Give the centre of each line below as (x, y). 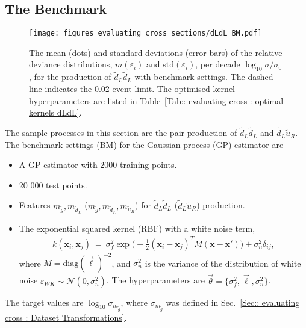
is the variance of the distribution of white (223, 263)
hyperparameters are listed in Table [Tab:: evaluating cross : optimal (156, 100)
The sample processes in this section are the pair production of (121, 133)
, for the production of (70, 77)
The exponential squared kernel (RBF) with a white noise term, (137, 228)
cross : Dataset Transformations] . (66, 317)
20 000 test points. (53, 184)
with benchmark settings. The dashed (204, 77)
